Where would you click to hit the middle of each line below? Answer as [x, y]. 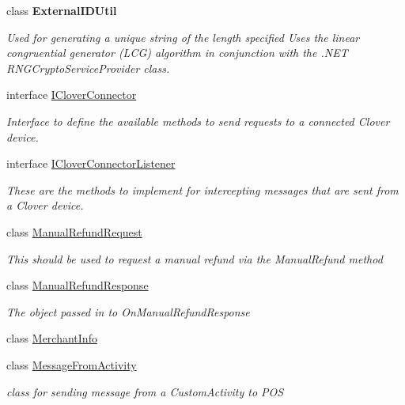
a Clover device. [45, 205]
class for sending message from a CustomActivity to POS [145, 391]
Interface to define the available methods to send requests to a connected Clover [198, 121]
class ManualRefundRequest [74, 231]
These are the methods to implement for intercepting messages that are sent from [202, 189]
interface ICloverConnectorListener [91, 163]
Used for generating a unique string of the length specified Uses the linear [183, 37]
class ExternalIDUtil [62, 10]
